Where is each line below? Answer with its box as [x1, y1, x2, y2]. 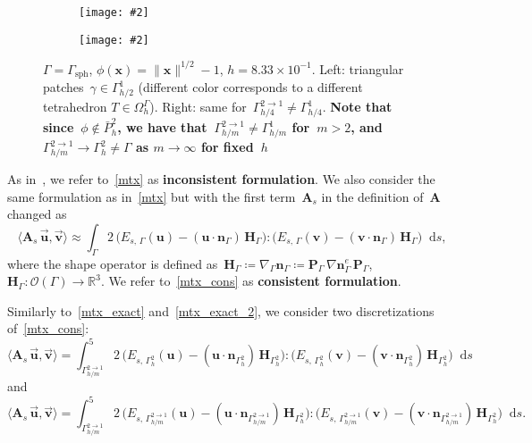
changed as [7, 205, 67, 223]
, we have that [117, 118, 207, 137]
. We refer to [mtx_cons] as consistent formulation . [100, 272, 401, 290]
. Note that [322, 97, 393, 115]
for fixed [200, 138, 254, 156]
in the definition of [321, 187, 424, 205]
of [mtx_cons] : [7, 319, 89, 338]
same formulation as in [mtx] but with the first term [7, 187, 296, 205]
